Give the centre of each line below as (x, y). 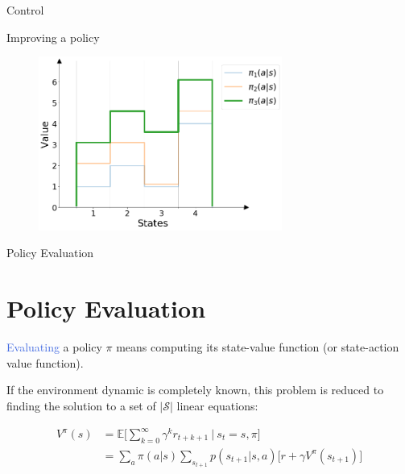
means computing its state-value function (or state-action (258, 347)
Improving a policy (53, 37)
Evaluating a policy (54, 347)
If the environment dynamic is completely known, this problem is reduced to (195, 390)
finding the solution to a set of (81, 405)
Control (25, 10)
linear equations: (217, 405)
